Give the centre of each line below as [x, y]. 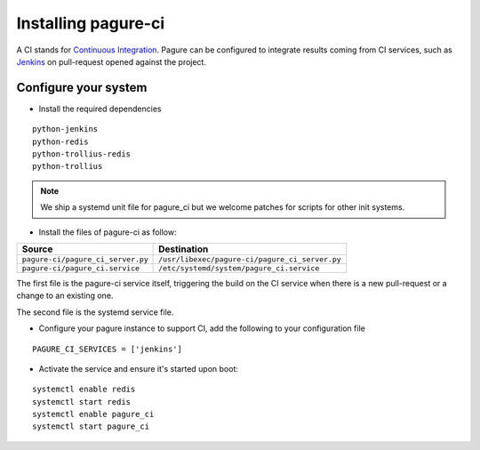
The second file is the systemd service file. [95, 312]
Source [37, 249]
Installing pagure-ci [90, 23]
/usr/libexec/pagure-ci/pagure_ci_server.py [250, 259]
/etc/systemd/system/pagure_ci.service [239, 268]
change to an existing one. [65, 296]
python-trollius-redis [82, 154]
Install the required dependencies [100, 108]
